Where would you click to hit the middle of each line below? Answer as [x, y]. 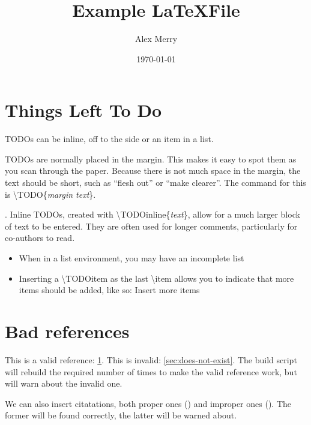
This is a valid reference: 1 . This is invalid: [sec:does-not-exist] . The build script [151, 359]
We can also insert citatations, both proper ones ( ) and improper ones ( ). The [148, 403]
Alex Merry [156, 39]
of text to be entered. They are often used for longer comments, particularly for [151, 226]
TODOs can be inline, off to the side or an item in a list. [109, 139]
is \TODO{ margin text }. [50, 194]
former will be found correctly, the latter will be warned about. [121, 415]
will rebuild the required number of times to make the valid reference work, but [151, 371]
